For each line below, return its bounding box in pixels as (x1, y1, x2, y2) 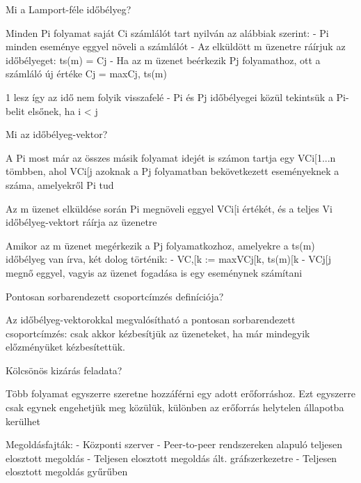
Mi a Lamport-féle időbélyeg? (6, 2, 131, 16)
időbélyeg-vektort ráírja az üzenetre (6, 215, 157, 229)
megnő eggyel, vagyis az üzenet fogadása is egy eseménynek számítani (6, 265, 303, 279)
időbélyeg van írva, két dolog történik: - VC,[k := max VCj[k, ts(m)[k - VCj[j (6, 252, 332, 266)
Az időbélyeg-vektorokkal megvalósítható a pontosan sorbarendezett (6, 312, 296, 327)
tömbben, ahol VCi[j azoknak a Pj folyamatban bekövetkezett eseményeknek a (6, 164, 339, 178)
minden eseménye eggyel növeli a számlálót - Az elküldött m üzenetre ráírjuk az (6, 39, 346, 54)
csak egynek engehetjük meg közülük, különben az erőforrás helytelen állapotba (6, 400, 344, 415)
